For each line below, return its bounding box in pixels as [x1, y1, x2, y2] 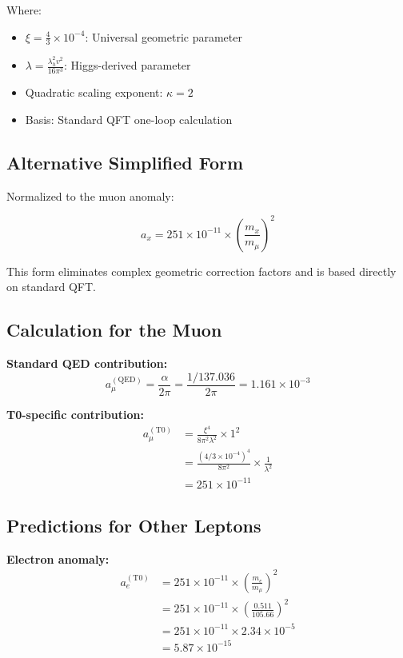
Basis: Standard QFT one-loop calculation [25, 110, 233, 127]
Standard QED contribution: [6, 355, 168, 372]
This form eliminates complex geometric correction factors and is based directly [6, 262, 397, 279]
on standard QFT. [6, 278, 96, 295]
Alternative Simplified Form [6, 150, 244, 174]
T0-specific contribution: [6, 405, 144, 422]
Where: [6, 2, 42, 18]
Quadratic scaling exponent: [25, 84, 163, 101]
